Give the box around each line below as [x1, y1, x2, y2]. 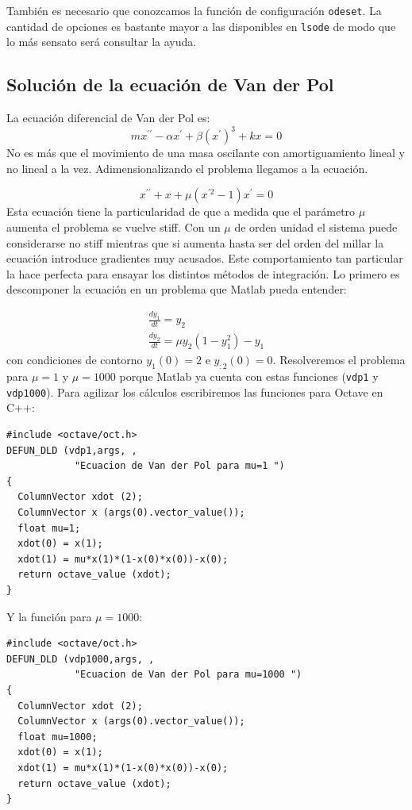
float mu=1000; [17, 731, 98, 743]
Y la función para [6, 608, 92, 624]
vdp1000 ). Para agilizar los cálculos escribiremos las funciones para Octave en [6, 383, 383, 400]
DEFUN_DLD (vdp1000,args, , [6, 653, 155, 665]
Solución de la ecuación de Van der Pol [6, 72, 334, 97]
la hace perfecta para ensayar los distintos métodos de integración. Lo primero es [6, 265, 400, 282]
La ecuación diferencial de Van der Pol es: [6, 109, 210, 126]
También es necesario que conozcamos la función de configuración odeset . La [6, 2, 382, 18]
